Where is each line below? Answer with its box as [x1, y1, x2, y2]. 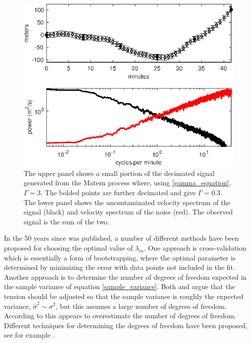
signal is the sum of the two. [24, 216, 110, 226]
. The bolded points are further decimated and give [41, 187, 196, 198]
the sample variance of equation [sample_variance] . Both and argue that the [4, 281, 235, 292]
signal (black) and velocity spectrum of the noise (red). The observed [24, 207, 233, 217]
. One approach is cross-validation [144, 242, 247, 253]
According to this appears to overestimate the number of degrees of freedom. [4, 310, 236, 321]
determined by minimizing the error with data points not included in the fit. [4, 262, 235, 272]
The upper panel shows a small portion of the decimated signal [24, 168, 215, 178]
